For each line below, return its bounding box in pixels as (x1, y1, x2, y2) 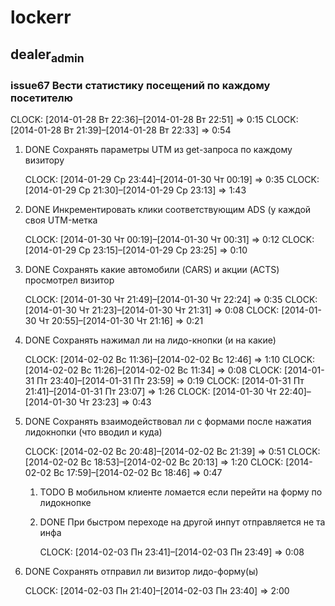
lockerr (10, 6, 72, 29)
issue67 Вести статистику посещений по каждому (10, 78, 271, 92)
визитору (24, 154, 65, 166)
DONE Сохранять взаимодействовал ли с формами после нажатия (24, 416, 312, 428)
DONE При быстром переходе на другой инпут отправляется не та (39, 516, 326, 528)
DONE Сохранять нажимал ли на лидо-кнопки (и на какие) (24, 334, 277, 346)
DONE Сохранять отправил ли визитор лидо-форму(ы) (24, 566, 259, 578)
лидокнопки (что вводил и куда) (24, 426, 163, 438)
